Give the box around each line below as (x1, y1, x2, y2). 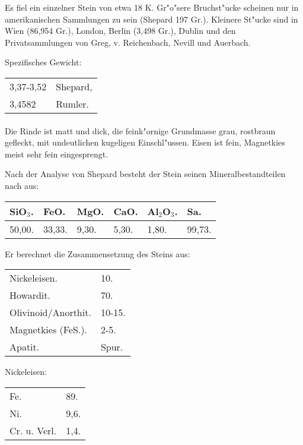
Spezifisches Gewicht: (5, 56, 82, 68)
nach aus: (5, 179, 39, 191)
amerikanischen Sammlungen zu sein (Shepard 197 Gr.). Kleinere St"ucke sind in (5, 12, 298, 25)
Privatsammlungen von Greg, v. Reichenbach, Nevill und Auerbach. (5, 36, 251, 48)
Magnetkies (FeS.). (9, 323, 87, 337)
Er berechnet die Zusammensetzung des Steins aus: (5, 247, 190, 260)
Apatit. (9, 340, 40, 354)
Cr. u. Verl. (9, 423, 57, 437)
